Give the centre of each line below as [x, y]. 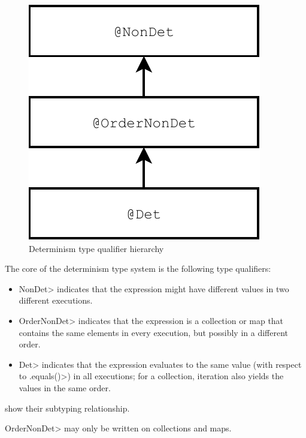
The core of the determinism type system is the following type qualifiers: [138, 268]
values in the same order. [65, 387]
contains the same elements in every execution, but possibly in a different [153, 332]
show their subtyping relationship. [67, 408]
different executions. [56, 300]
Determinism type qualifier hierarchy [96, 248]
